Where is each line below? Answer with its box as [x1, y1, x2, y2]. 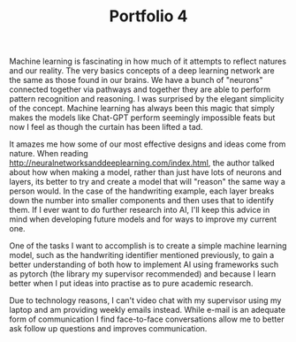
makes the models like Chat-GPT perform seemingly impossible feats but [9, 112, 276, 123]
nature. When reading [9, 148, 88, 159]
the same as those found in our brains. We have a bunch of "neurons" [9, 75, 263, 86]
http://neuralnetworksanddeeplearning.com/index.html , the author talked [9, 157, 276, 169]
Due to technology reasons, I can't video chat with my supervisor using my [9, 295, 282, 306]
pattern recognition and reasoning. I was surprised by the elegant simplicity [9, 94, 285, 104]
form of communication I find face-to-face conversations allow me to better [9, 314, 285, 324]
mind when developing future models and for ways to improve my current [9, 214, 277, 224]
